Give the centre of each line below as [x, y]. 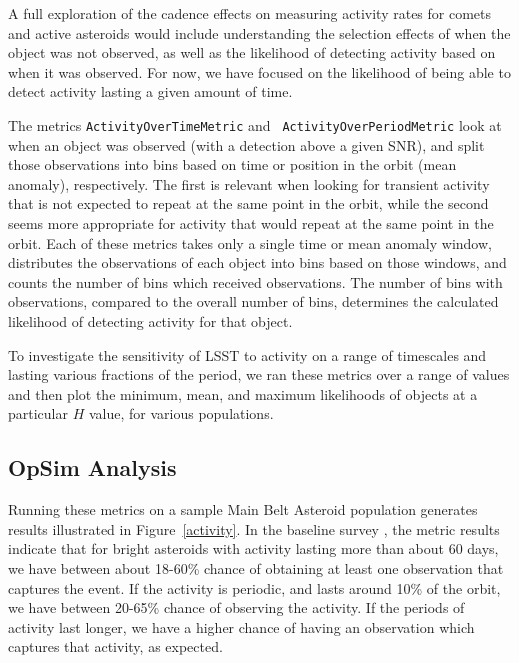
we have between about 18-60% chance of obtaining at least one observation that [256, 567]
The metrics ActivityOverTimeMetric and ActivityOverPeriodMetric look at [255, 124]
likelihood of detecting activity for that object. [150, 320]
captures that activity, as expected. [115, 646]
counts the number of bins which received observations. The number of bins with [255, 281]
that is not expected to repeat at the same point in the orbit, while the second [248, 203]
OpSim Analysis [92, 467]
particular [38, 413]
